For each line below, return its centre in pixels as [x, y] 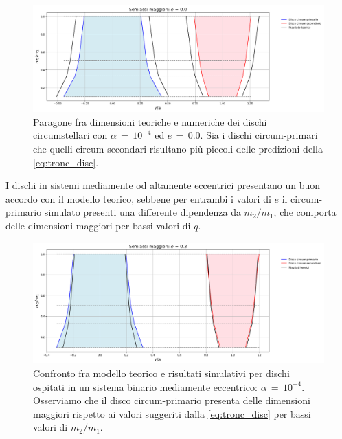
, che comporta [305, 212]
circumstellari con [70, 135]
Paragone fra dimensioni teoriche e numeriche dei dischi [150, 121]
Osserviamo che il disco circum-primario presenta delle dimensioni [172, 400]
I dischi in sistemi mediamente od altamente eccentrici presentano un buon [163, 185]
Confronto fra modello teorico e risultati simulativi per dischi [161, 373]
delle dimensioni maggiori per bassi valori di [98, 226]
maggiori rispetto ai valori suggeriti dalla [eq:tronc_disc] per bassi [172, 413]
